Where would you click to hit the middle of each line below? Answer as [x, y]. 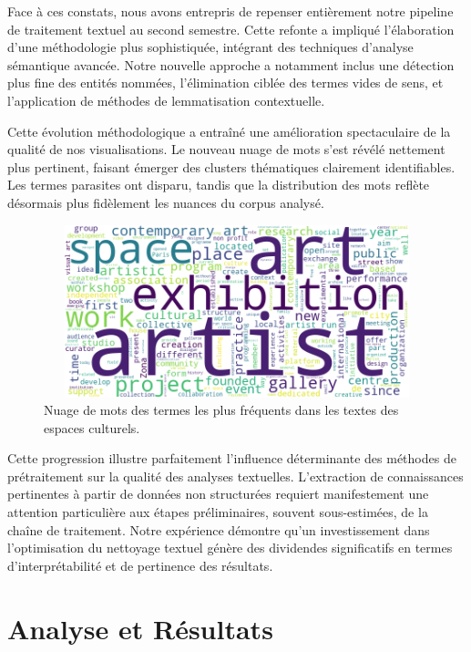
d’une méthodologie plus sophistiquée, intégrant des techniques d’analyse [210, 47]
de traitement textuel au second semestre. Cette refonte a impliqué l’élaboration [231, 29]
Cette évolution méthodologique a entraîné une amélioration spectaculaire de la [229, 131]
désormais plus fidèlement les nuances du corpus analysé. [166, 202]
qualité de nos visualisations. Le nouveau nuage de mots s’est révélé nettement [226, 149]
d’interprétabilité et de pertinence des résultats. [140, 565]
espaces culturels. [92, 427]
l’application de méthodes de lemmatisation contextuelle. [166, 100]
